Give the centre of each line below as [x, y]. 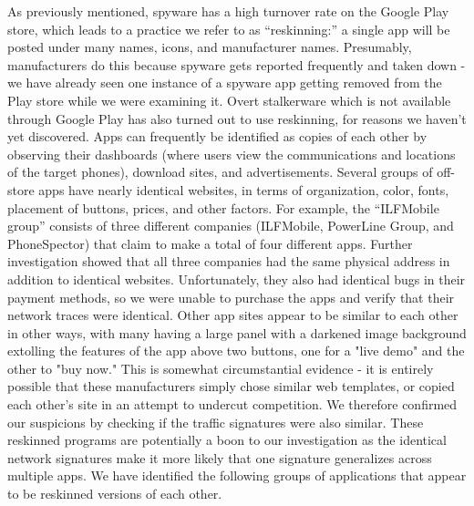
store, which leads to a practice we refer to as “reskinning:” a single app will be [229, 29]
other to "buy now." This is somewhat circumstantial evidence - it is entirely [221, 368]
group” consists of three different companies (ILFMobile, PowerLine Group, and [231, 226]
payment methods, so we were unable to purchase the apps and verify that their [231, 297]
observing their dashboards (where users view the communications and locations [232, 154]
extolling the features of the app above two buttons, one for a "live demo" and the [236, 351]
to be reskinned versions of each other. [115, 494]
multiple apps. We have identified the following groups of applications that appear [237, 475]
